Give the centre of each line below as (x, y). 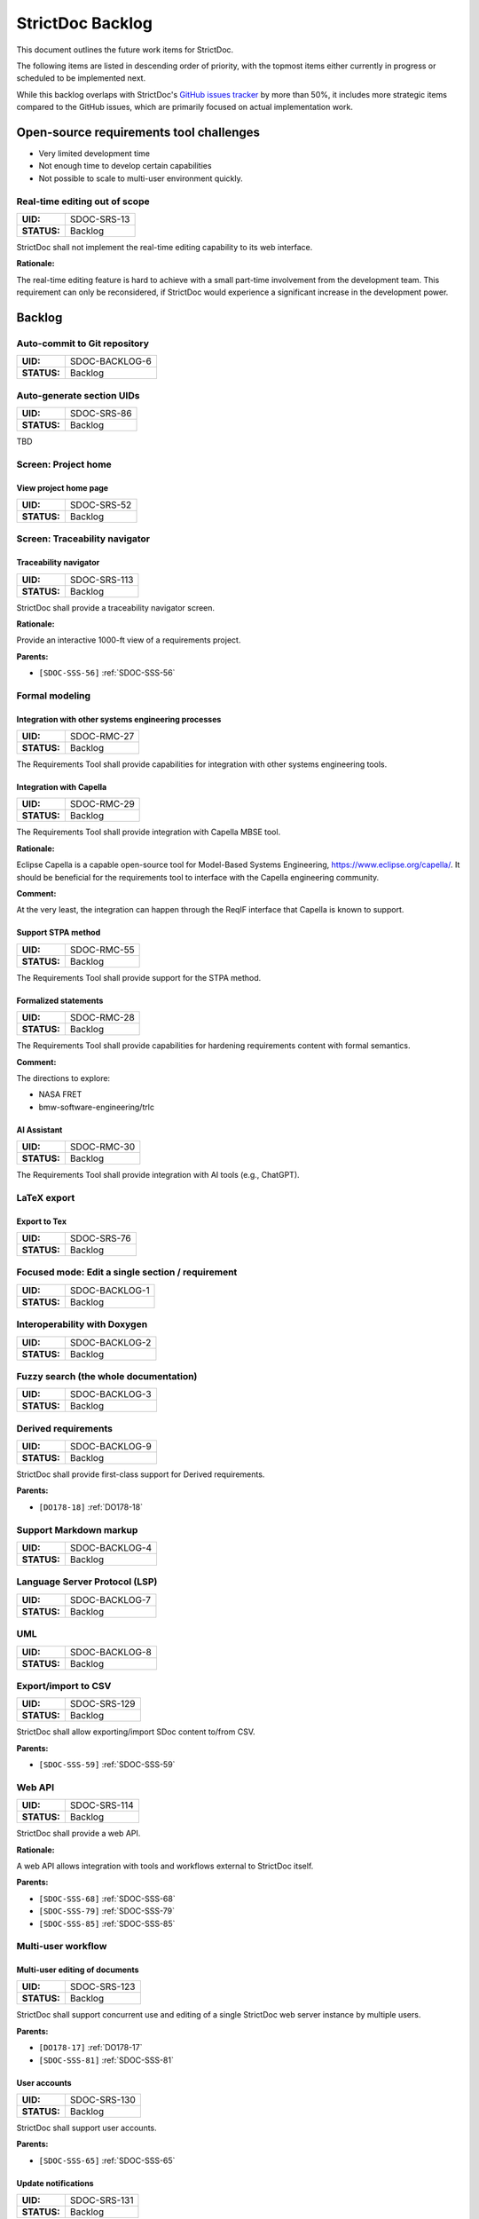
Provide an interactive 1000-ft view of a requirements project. (129, 640)
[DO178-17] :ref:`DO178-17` (90, 2048)
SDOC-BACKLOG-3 (110, 1394)
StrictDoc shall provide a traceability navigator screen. (116, 607)
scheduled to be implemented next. (81, 78)
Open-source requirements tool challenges (138, 132)
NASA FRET (60, 1094)
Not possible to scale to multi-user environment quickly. (141, 178)
